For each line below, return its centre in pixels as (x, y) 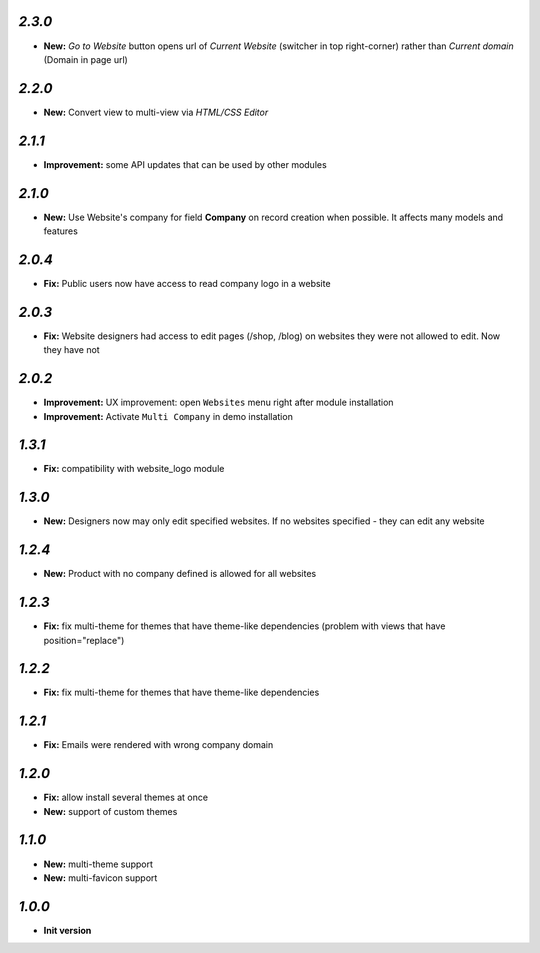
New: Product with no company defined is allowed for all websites (180, 574)
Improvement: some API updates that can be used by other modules (185, 164)
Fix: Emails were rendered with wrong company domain (158, 745)
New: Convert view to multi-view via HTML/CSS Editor (156, 112)
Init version (67, 930)
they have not (71, 350)
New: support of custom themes (110, 811)
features (61, 231)
